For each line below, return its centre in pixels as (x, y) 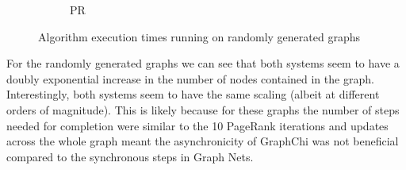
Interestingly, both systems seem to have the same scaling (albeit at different (193, 94)
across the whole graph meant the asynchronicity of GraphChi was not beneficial (203, 141)
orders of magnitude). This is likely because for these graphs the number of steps (203, 109)
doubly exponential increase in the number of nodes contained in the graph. (190, 78)
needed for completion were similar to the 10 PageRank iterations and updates (197, 125)
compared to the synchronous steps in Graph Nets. (130, 156)
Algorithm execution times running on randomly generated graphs (199, 36)
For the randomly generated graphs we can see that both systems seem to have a (203, 63)
